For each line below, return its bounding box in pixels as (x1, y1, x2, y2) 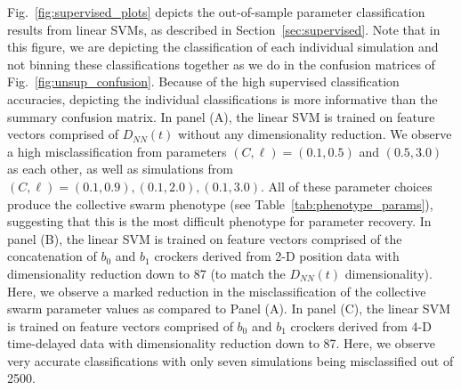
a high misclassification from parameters (7, 142, 227, 160)
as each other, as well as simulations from (7, 159, 233, 178)
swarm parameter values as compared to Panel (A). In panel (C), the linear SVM (7, 299, 450, 318)
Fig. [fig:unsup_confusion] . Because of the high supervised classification (7, 72, 400, 91)
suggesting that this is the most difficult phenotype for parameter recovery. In (7, 212, 432, 231)
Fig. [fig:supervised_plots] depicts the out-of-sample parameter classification (7, 3, 425, 20)
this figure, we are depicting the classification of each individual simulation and (7, 37, 439, 56)
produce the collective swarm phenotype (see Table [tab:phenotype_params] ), (7, 194, 433, 213)
